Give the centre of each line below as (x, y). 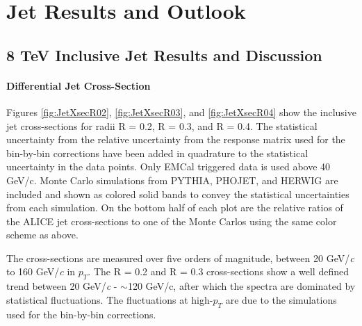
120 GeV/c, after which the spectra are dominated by (241, 286)
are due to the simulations (281, 299)
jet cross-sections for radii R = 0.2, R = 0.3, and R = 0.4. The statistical (162, 125)
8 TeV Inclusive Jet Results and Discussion (164, 55)
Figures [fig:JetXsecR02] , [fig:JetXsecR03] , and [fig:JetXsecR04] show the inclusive (181, 112)
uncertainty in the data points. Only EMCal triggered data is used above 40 (168, 166)
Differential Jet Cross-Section (79, 85)
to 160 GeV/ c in (41, 271)
